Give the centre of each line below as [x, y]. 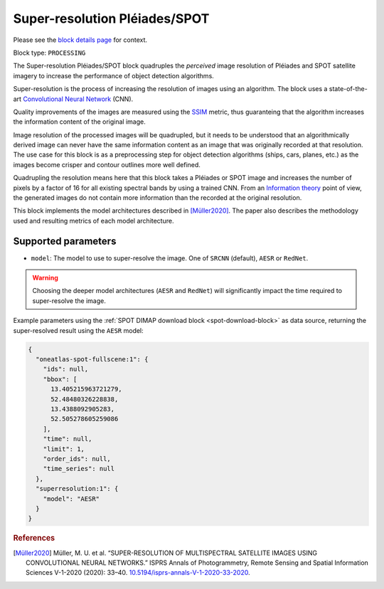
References [34, 538]
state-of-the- [348, 89]
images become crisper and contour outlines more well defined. [107, 164]
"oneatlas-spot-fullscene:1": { [92, 360]
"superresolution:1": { [77, 489]
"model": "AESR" [71, 499]
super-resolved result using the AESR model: [78, 330]
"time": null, [68, 439]
